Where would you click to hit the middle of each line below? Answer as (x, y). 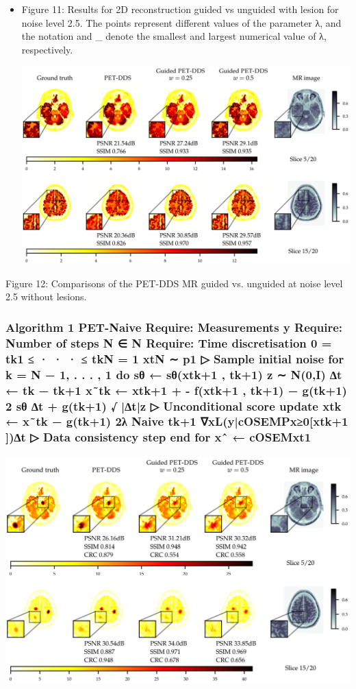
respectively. (47, 49)
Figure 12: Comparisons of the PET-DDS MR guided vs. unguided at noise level (174, 283)
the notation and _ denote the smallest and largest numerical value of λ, (174, 36)
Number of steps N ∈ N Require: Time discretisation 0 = (169, 342)
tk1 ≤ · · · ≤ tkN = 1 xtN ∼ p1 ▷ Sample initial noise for (175, 358)
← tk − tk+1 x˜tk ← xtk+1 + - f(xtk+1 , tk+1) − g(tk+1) (176, 390)
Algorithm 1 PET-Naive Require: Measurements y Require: (174, 327)
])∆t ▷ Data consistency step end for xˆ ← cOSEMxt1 (158, 437)
